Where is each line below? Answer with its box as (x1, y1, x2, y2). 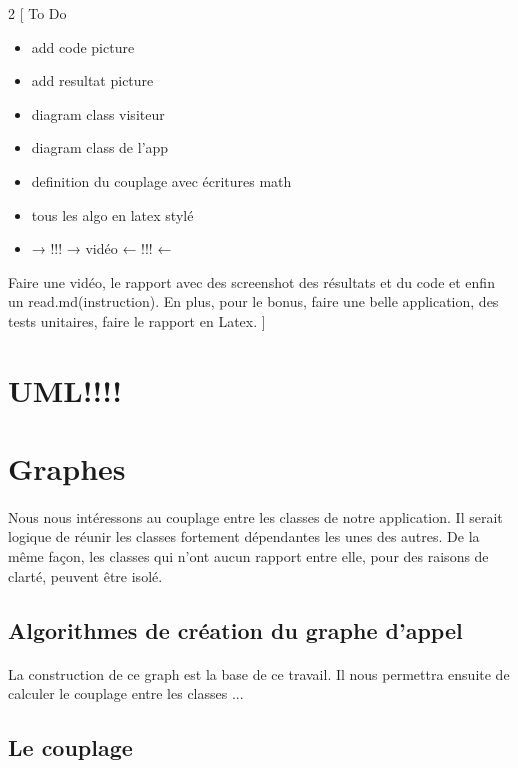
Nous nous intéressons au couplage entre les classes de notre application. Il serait (8, 506, 503, 527)
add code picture (31, 36, 135, 57)
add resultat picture (31, 70, 154, 91)
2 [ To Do (8, 3, 67, 23)
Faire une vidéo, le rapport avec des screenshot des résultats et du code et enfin (8, 271, 495, 292)
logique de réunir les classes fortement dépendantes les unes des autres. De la (8, 526, 480, 547)
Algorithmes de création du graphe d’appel (8, 614, 463, 645)
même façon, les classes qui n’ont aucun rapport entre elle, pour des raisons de (8, 546, 489, 567)
